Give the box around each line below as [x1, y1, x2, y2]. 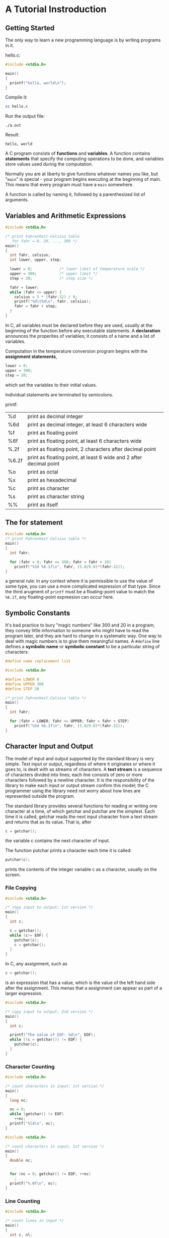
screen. [5, 872, 21, 878]
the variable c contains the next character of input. [5, 838, 110, 844]
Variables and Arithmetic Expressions [5, 211, 126, 220]
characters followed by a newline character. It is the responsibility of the [5, 777, 155, 783]
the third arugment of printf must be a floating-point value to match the [5, 589, 155, 595]
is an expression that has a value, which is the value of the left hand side [5, 979, 155, 986]
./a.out [5, 123, 22, 128]
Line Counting [5, 1198, 40, 1205]
